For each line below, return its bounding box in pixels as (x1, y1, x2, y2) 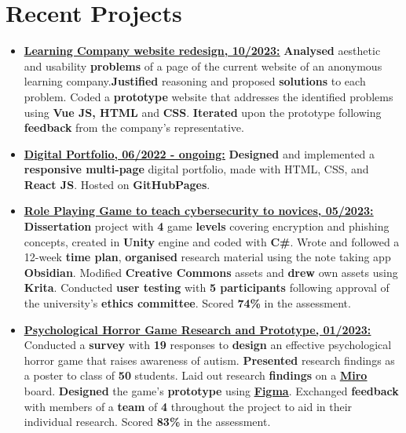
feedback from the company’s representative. (24, 119, 244, 136)
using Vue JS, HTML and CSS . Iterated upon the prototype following (24, 104, 382, 120)
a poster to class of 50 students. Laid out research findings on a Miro (24, 367, 368, 384)
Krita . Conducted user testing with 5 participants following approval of (24, 279, 390, 296)
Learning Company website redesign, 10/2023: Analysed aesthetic (24, 42, 381, 59)
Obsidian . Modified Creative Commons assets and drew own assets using (24, 264, 398, 280)
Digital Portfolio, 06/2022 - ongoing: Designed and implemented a (24, 145, 375, 162)
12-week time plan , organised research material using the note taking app (24, 249, 391, 265)
